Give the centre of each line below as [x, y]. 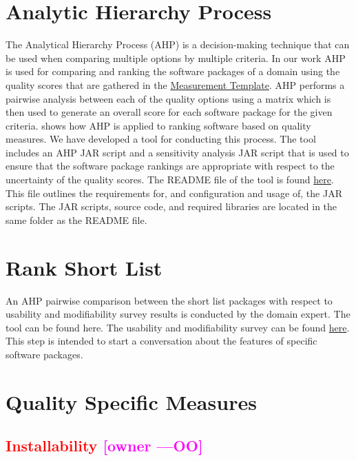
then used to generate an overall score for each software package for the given [169, 112]
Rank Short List [84, 267]
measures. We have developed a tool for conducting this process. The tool [161, 139]
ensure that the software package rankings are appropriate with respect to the [170, 166]
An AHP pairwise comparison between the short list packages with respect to [169, 300]
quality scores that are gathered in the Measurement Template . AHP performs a [175, 84]
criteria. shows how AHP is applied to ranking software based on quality [158, 125]
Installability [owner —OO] [104, 445]
